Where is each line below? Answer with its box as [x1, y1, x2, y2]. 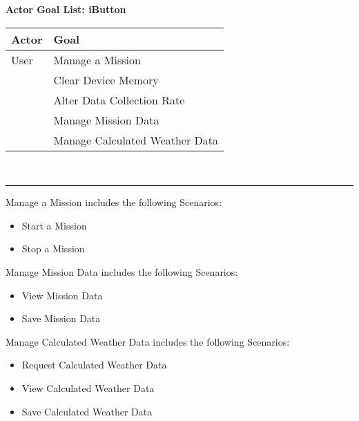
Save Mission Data [21, 311, 101, 326]
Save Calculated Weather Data [21, 404, 153, 418]
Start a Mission [21, 218, 87, 232]
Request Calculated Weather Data [21, 357, 167, 372]
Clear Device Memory [53, 71, 159, 88]
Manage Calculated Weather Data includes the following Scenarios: [6, 334, 290, 348]
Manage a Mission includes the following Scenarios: [6, 195, 222, 209]
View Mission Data [21, 288, 103, 302]
